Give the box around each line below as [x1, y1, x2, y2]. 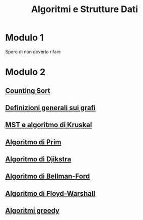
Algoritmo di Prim [5, 138, 61, 146]
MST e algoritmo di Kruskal [5, 121, 92, 129]
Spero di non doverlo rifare [5, 48, 61, 54]
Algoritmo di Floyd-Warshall [5, 189, 96, 198]
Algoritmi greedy [5, 206, 59, 215]
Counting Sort [5, 86, 50, 95]
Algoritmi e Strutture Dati [31, 4, 138, 15]
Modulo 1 [5, 32, 44, 43]
